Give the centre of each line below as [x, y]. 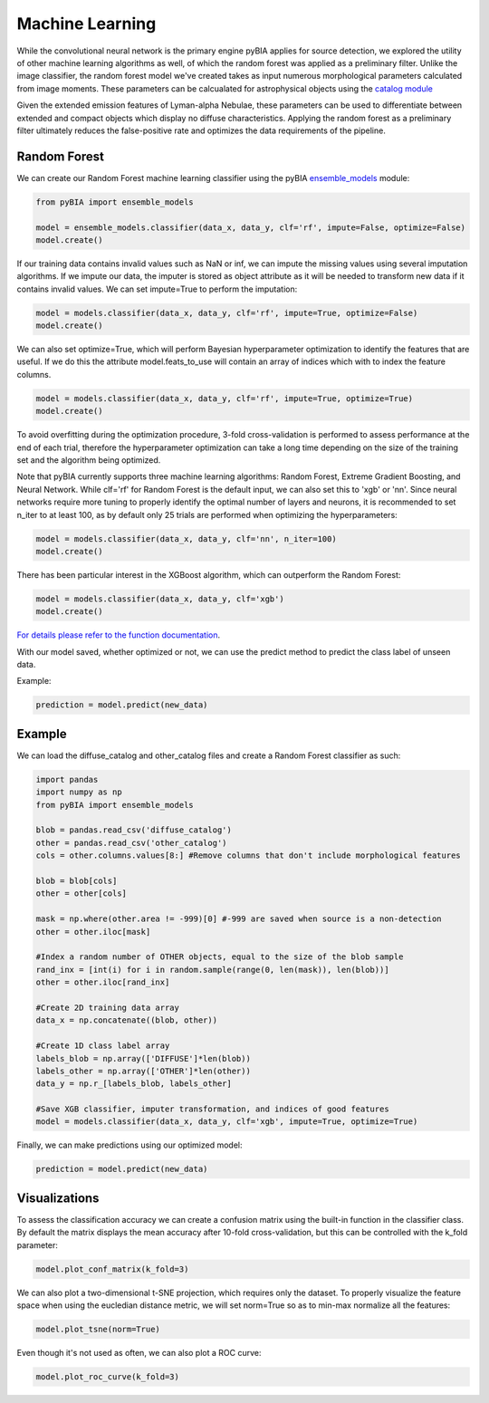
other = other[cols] [81, 894]
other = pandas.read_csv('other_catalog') [131, 843]
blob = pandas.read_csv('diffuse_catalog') [134, 830]
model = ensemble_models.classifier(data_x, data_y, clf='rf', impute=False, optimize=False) [251, 227]
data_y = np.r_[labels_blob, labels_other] [134, 1084]
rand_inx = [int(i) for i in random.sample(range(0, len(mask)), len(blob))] [212, 970]
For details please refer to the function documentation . [119, 635]
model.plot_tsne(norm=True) [98, 1330]
